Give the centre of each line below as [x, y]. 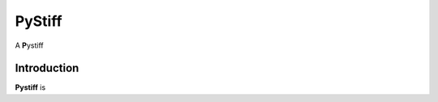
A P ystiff [29, 45]
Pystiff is [30, 87]
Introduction [47, 68]
